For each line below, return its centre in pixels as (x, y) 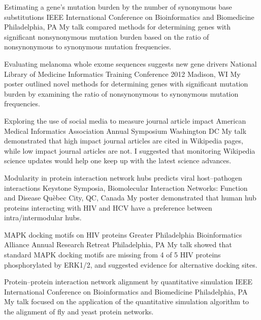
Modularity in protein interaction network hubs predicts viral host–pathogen (123, 177)
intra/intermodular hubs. (43, 217)
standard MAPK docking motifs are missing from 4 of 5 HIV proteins (112, 255)
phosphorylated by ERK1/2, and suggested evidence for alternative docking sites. (131, 264)
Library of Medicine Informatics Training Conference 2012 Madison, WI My (122, 74)
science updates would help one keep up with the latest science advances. (118, 161)
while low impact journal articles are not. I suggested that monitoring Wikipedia (130, 150)
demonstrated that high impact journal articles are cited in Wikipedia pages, (124, 141)
